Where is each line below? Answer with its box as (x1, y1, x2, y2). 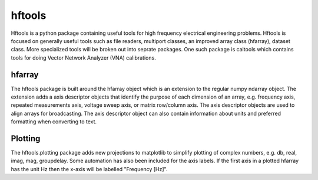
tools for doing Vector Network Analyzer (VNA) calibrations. (11, 54, 156, 61)
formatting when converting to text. (11, 118, 97, 125)
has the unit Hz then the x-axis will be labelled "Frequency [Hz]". (11, 165, 168, 172)
